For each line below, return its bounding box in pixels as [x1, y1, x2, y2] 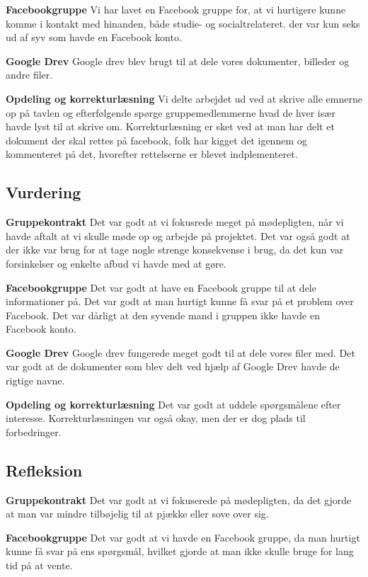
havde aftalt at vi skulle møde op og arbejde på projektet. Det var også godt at [6, 228, 350, 243]
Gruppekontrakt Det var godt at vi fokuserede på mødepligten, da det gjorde [6, 492, 352, 507]
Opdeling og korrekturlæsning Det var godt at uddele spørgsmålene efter [6, 396, 341, 411]
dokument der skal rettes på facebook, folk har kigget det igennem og [6, 132, 307, 147]
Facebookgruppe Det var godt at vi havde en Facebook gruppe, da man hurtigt [6, 530, 360, 544]
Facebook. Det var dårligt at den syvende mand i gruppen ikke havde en [6, 307, 320, 322]
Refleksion [6, 459, 83, 481]
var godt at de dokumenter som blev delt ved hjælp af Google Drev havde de [6, 359, 340, 374]
